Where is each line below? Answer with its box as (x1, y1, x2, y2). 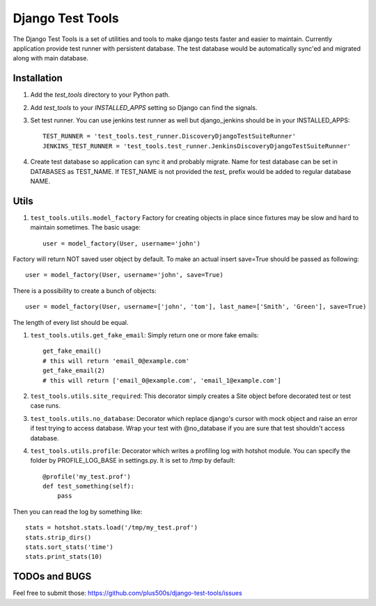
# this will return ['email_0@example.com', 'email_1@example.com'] (42, 376, 281, 384)
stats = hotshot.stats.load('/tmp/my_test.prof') (25, 524, 198, 532)
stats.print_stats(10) (25, 553, 103, 561)
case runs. (30, 401, 61, 410)
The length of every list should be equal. (13, 318, 129, 326)
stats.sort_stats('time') (25, 543, 114, 551)
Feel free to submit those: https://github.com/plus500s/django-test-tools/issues (13, 589, 243, 598)
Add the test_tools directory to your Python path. (30, 90, 171, 99)
